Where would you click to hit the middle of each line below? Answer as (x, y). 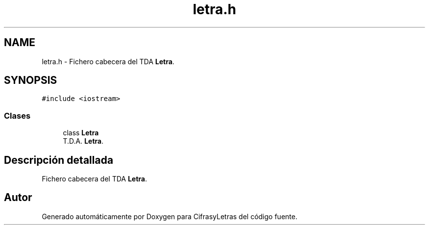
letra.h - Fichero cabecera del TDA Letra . (108, 61)
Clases (17, 115)
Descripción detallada (59, 160)
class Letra (81, 133)
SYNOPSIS (31, 80)
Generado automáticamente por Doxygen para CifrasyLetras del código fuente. (170, 216)
